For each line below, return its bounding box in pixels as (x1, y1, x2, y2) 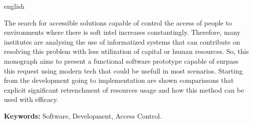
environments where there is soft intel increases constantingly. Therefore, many (4, 27, 241, 37)
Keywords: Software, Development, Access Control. (4, 110, 162, 121)
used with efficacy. (4, 94, 59, 104)
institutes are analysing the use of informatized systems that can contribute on (4, 36, 240, 47)
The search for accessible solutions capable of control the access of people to (4, 17, 232, 27)
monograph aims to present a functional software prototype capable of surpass (4, 55, 239, 66)
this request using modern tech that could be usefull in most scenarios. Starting (4, 65, 243, 75)
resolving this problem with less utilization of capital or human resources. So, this (4, 46, 249, 56)
